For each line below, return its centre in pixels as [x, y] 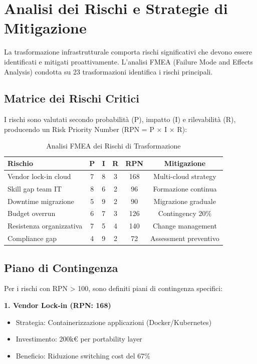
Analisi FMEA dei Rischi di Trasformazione [113, 146]
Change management [185, 226]
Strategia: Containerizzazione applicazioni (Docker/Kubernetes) [114, 322]
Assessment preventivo [185, 238]
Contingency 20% [185, 213]
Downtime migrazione [41, 201]
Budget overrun [32, 213]
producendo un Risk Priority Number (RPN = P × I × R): [96, 129]
